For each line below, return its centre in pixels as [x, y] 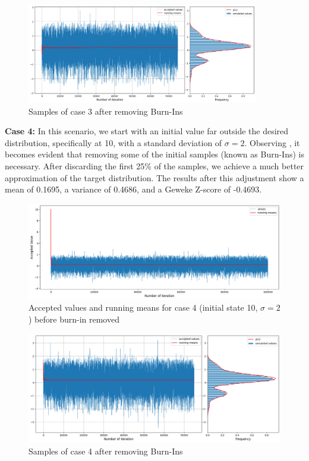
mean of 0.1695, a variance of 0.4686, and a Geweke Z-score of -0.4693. [133, 189]
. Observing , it [272, 142]
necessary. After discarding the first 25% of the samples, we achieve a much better [154, 166]
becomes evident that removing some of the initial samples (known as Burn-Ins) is [154, 154]
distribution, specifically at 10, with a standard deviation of [113, 142]
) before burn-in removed [74, 319]
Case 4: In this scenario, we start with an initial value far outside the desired [147, 131]
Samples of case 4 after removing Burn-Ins [106, 451]
